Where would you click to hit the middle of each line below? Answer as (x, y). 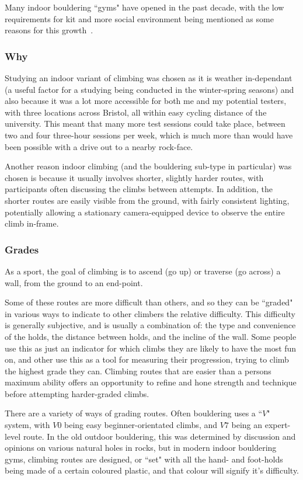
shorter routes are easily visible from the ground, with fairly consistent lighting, (147, 200)
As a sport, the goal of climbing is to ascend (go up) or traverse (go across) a (143, 271)
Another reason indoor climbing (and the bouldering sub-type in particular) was (148, 166)
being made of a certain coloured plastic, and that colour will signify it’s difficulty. (152, 470)
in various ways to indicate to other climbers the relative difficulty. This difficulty (150, 313)
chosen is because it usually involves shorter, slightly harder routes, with (134, 177)
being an (247, 425)
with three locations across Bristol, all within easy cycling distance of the (136, 112)
